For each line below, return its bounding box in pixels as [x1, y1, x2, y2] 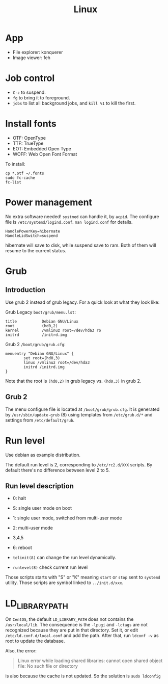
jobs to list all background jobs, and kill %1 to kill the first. [12, 100, 136, 106]
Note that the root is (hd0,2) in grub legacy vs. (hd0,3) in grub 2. [5, 378, 142, 384]
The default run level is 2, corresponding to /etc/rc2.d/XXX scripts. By [5, 461, 153, 467]
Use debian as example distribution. [5, 452, 80, 458]
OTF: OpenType [12, 135, 46, 141]
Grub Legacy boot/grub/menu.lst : [5, 309, 76, 315]
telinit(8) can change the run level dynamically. [12, 555, 117, 561]
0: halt [12, 495, 26, 502]
